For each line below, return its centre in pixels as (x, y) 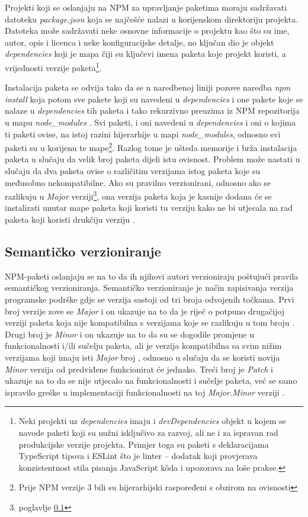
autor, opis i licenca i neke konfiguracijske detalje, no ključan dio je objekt (139, 42)
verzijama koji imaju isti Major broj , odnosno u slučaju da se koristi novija (142, 357)
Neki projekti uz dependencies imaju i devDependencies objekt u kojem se (152, 421)
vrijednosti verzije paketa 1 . (53, 66)
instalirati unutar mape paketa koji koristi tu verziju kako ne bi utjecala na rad (149, 208)
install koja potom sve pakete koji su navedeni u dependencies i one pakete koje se (154, 99)
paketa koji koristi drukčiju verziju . (70, 219)
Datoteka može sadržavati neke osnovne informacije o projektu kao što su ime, (147, 30)
